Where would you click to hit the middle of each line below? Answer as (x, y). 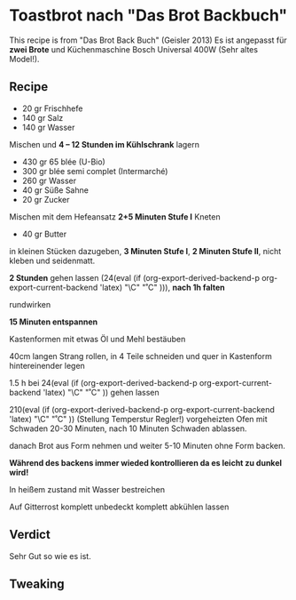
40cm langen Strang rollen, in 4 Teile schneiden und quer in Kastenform (140, 356)
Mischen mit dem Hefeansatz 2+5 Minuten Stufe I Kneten (115, 216)
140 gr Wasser (48, 127)
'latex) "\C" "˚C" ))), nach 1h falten (163, 287)
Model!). (24, 59)
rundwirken (30, 304)
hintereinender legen (47, 365)
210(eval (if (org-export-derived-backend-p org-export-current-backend (142, 409)
